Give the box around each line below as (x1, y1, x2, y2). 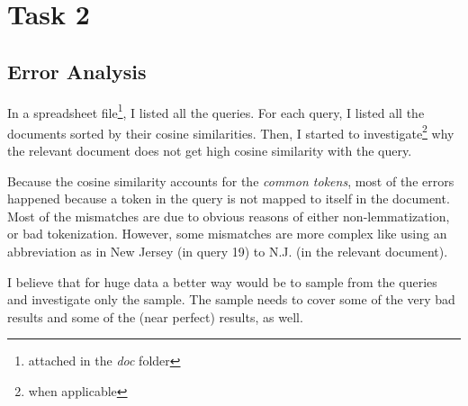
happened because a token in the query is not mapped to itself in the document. (7, 189, 450, 208)
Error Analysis (7, 57, 147, 85)
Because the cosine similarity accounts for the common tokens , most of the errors (7, 171, 454, 190)
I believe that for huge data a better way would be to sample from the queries (7, 272, 437, 291)
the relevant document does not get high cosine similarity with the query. (7, 141, 412, 160)
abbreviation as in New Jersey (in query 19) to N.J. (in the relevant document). (7, 242, 448, 261)
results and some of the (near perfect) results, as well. (7, 307, 303, 326)
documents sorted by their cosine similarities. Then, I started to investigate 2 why (7, 121, 454, 142)
